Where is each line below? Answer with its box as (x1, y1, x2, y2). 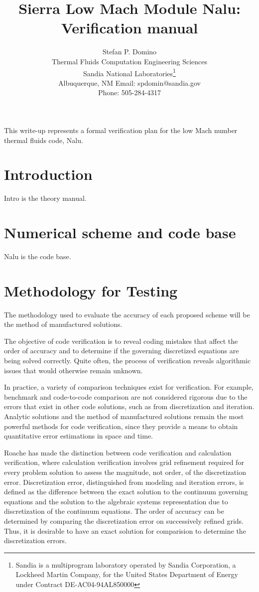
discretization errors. (4, 535, 67, 546)
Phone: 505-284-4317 (98, 87, 161, 98)
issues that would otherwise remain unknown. (4, 365, 143, 375)
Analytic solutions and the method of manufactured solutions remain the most (4, 411, 244, 422)
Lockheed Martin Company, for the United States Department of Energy (15, 569, 238, 580)
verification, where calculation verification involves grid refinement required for (4, 457, 244, 467)
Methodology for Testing (4, 280, 178, 300)
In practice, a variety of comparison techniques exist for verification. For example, (4, 382, 254, 392)
